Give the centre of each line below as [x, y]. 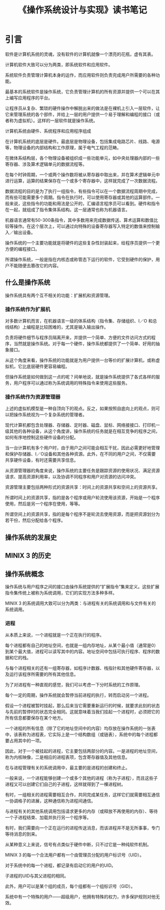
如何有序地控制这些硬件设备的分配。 [42, 438]
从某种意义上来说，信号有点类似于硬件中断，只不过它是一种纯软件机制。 [78, 845]
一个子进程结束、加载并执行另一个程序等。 [48, 818]
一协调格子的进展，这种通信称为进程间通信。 [50, 801]
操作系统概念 [25, 574]
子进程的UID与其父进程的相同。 [37, 876]
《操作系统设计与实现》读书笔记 [82, 10]
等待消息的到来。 [22, 834]
